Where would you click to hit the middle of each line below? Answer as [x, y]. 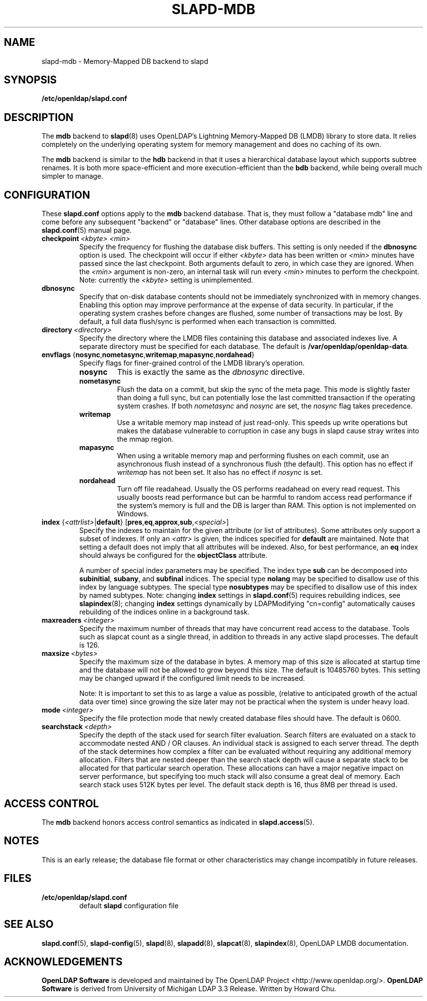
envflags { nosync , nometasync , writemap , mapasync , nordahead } [148, 355]
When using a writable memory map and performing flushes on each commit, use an [253, 456]
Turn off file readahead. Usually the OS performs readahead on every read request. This [259, 489]
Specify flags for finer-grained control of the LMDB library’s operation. [192, 363]
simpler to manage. [72, 176]
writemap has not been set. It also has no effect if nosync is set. [220, 472]
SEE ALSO [29, 924]
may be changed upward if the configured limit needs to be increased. [192, 678]
